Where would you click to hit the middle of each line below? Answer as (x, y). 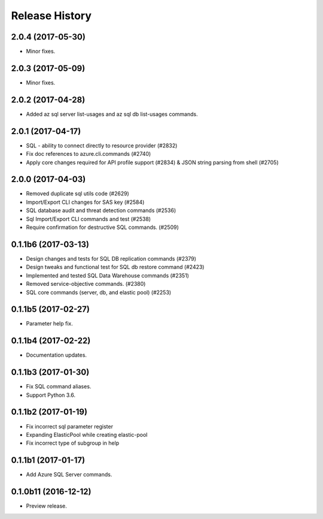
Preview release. (46, 506)
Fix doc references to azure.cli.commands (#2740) (89, 154)
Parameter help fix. (49, 324)
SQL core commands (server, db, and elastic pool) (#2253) (99, 292)
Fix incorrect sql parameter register (70, 426)
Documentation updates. (56, 355)
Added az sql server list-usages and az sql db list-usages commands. (112, 114)
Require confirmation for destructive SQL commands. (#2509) (103, 227)
